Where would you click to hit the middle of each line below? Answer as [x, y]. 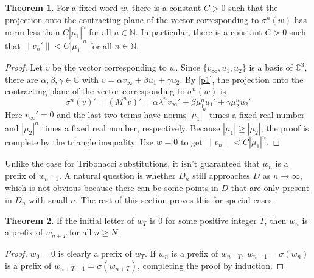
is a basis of [271, 67]
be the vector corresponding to [110, 67]
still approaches [221, 175]
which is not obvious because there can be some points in [112, 188]
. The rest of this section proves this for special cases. [175, 199]
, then [275, 220]
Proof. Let [24, 67]
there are [22, 79]
